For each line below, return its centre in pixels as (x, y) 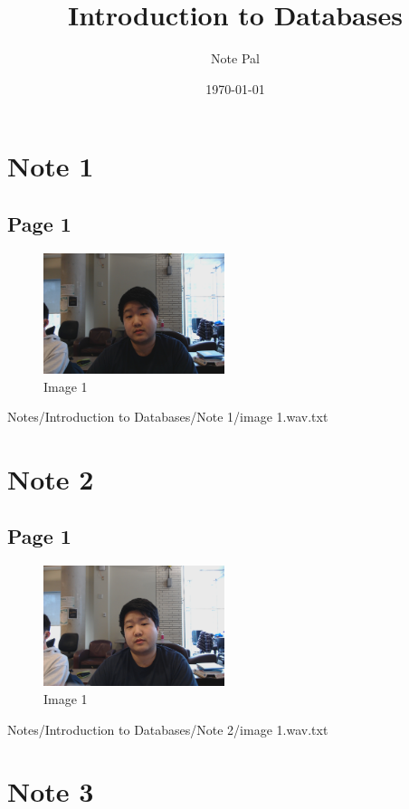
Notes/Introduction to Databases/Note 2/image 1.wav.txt (168, 729)
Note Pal (235, 58)
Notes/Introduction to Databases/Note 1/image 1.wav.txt (168, 417)
